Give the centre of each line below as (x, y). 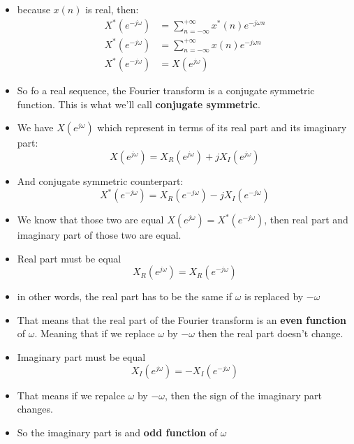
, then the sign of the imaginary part (243, 395)
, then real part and (306, 220)
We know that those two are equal (90, 220)
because (34, 9)
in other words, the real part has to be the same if (124, 296)
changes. (35, 409)
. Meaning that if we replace (95, 333)
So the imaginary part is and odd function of (117, 432)
